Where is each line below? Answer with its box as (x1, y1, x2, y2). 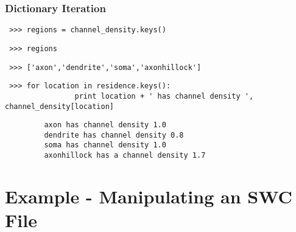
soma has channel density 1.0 (44, 141, 166, 150)
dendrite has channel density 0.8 (44, 130, 184, 139)
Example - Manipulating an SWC (5, 183, 292, 208)
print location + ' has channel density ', (74, 91, 254, 100)
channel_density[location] (5, 102, 114, 111)
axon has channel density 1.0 (44, 121, 166, 130)
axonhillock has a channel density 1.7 (44, 151, 206, 160)
